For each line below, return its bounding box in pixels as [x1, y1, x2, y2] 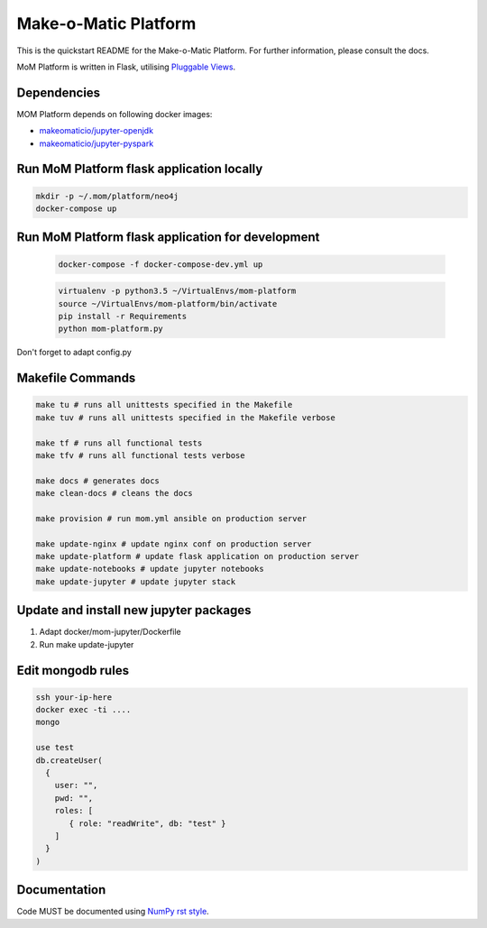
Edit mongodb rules [16, 663, 130, 678]
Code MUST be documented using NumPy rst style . [16, 906, 209, 917]
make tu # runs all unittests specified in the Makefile [35, 400, 293, 410]
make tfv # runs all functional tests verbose [35, 450, 245, 460]
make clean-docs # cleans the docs [35, 488, 193, 499]
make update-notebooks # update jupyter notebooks [35, 564, 265, 574]
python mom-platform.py [58, 324, 164, 334]
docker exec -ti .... [35, 704, 132, 715]
